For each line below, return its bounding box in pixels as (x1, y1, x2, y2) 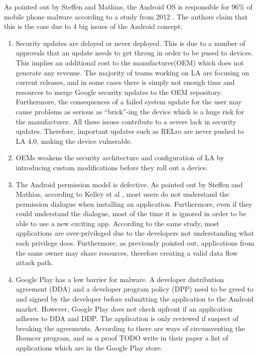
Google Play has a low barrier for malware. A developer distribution (15, 274, 224, 284)
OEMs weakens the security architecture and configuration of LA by (15, 152, 224, 163)
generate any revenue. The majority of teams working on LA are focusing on (15, 67, 250, 77)
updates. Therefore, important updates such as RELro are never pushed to (15, 126, 244, 136)
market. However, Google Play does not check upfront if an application (15, 303, 233, 314)
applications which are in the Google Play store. (15, 343, 163, 353)
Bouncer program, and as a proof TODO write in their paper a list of (15, 333, 229, 343)
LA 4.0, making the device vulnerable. (15, 135, 132, 146)
